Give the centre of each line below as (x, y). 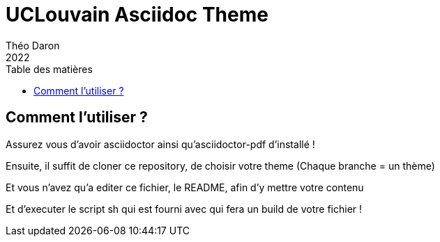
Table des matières (49, 69)
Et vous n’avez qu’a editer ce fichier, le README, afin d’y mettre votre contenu (185, 187)
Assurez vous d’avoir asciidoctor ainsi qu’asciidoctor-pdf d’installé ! (160, 144)
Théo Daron (33, 45)
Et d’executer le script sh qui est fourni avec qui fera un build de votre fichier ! (184, 209)
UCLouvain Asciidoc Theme (137, 15)
